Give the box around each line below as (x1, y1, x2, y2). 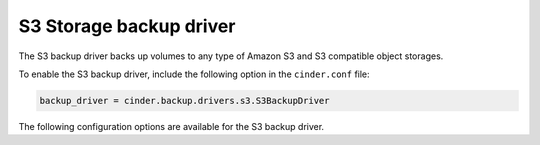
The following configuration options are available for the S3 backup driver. (18, 120, 325, 132)
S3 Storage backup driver (18, 15, 236, 37)
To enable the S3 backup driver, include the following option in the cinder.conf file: (18, 68, 370, 80)
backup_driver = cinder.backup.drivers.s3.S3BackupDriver (39, 95, 330, 106)
